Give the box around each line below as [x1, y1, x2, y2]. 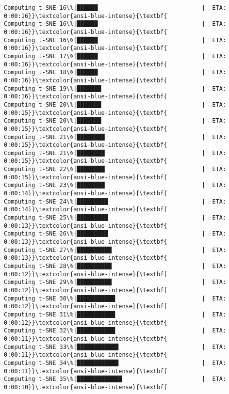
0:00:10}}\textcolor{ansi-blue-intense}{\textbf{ [4, 383, 167, 391]
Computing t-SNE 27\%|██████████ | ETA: [4, 246, 227, 253]
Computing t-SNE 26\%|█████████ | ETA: [4, 230, 227, 237]
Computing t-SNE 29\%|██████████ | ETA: [4, 279, 227, 286]
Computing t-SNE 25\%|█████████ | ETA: [4, 214, 227, 221]
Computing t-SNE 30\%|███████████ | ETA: [4, 295, 227, 302]
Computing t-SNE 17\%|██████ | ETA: [4, 52, 227, 60]
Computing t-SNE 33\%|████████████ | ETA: [4, 343, 227, 350]
